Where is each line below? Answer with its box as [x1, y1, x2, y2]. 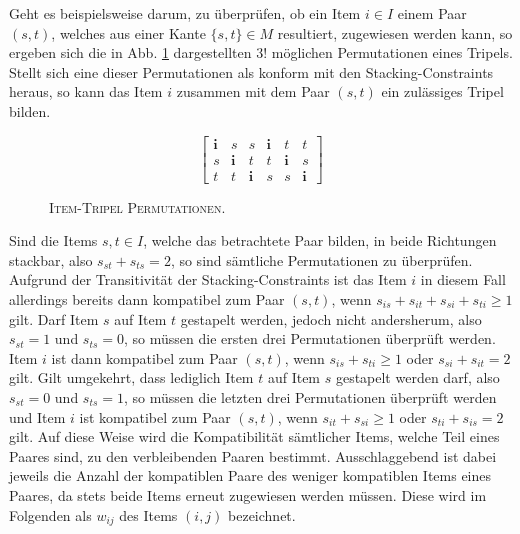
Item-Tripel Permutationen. [49, 196, 226, 217]
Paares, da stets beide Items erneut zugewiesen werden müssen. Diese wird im [9, 484, 487, 505]
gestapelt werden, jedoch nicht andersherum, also [180, 308, 482, 329]
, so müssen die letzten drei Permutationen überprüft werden [124, 387, 497, 407]
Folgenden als [9, 504, 92, 525]
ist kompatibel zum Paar [79, 406, 231, 427]
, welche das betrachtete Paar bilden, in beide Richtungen [143, 230, 497, 251]
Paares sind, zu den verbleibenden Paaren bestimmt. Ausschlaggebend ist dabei [9, 445, 497, 466]
